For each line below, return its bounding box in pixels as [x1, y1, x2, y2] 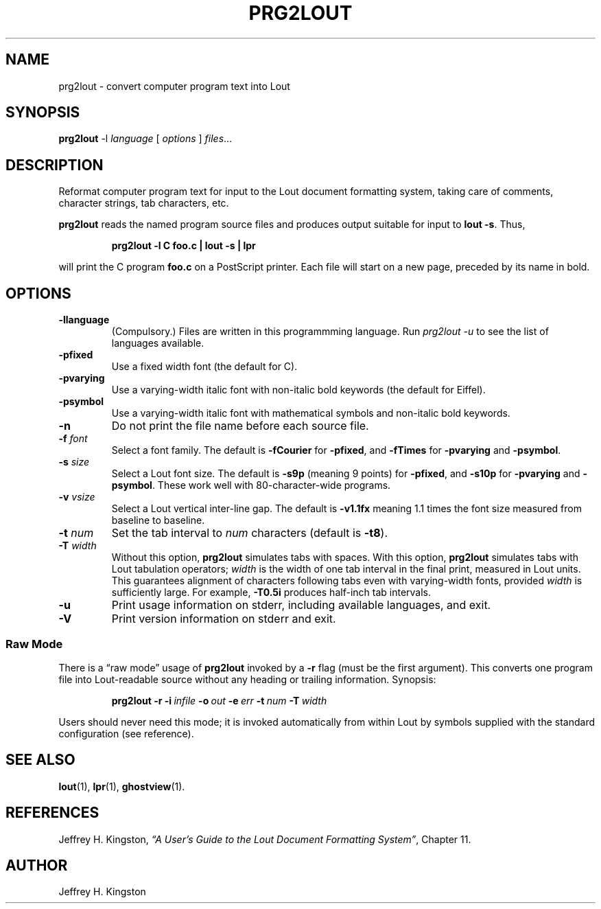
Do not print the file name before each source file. [111, 419, 369, 433]
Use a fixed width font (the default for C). [111, 360, 298, 373]
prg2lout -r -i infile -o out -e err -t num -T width [111, 694, 327, 706]
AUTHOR [5, 856, 68, 874]
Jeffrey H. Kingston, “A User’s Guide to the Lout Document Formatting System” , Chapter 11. [58, 833, 471, 845]
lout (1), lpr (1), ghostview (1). [58, 780, 185, 792]
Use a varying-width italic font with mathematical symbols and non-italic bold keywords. [111, 407, 510, 419]
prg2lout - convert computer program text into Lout [58, 80, 290, 92]
